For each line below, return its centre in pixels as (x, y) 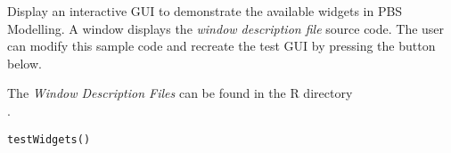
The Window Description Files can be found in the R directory (180, 93)
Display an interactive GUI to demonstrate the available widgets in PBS (205, 11)
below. (25, 63)
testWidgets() (49, 139)
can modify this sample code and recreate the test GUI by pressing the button (221, 46)
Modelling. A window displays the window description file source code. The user (226, 28)
